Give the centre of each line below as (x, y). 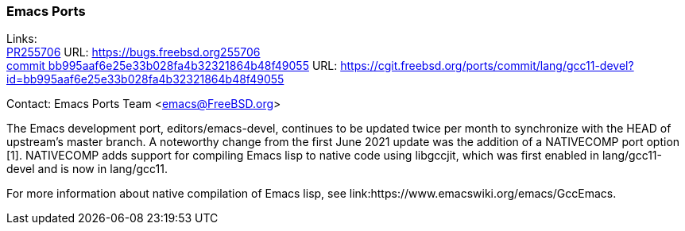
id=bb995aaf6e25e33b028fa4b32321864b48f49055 (145, 79)
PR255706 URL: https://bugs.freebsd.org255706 (134, 52)
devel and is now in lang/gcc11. (87, 169)
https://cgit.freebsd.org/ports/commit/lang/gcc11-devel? (487, 66)
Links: (22, 39)
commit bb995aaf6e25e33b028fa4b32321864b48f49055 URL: (172, 66)
